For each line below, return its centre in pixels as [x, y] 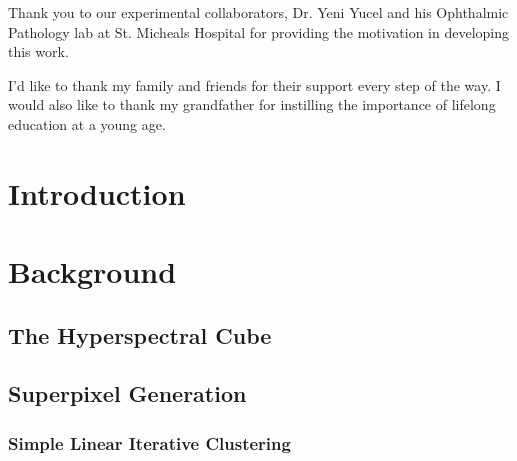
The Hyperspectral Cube [140, 334]
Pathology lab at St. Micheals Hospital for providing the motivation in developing [258, 31]
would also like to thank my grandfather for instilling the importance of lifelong [252, 104]
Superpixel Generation [127, 393]
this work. [38, 51]
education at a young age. [87, 123]
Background [92, 271]
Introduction [97, 192]
